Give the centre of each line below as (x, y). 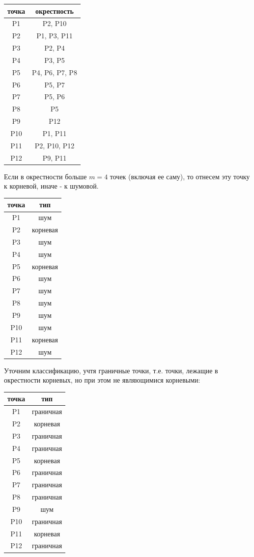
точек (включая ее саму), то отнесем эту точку (180, 176)
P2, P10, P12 (55, 145)
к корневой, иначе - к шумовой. (51, 186)
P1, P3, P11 (55, 36)
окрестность (55, 11)
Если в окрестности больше (45, 176)
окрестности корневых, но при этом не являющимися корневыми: (102, 380)
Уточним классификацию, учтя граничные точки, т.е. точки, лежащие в (111, 370)
